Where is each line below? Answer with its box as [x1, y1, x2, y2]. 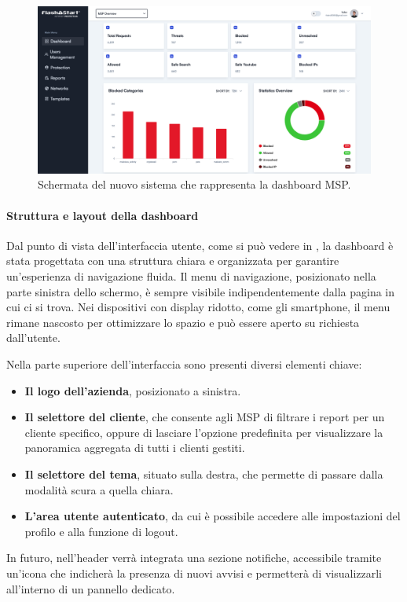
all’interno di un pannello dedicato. [6, 580, 175, 596]
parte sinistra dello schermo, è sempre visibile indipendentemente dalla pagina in [6, 283, 395, 299]
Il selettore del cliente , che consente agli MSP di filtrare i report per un [24, 409, 385, 425]
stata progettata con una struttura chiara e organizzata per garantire [6, 252, 339, 269]
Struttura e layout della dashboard [6, 207, 199, 223]
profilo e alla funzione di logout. [24, 523, 178, 539]
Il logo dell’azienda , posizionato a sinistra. [24, 382, 241, 398]
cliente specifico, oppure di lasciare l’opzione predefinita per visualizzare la [24, 424, 383, 440]
